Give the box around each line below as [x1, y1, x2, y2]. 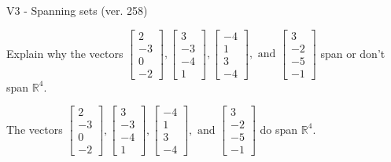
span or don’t [320, 45, 385, 61]
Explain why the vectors [6, 45, 124, 61]
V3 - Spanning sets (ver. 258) [6, 2, 148, 18]
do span [260, 121, 298, 137]
